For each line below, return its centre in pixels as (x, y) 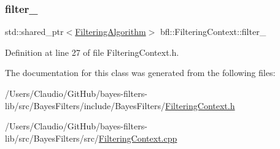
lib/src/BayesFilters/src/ (52, 138)
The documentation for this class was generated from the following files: (140, 73)
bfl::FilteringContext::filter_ (213, 32)
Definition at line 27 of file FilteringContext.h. (92, 52)
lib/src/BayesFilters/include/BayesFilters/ (85, 105)
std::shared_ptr (34, 32)
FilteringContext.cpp (138, 138)
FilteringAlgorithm (111, 32)
